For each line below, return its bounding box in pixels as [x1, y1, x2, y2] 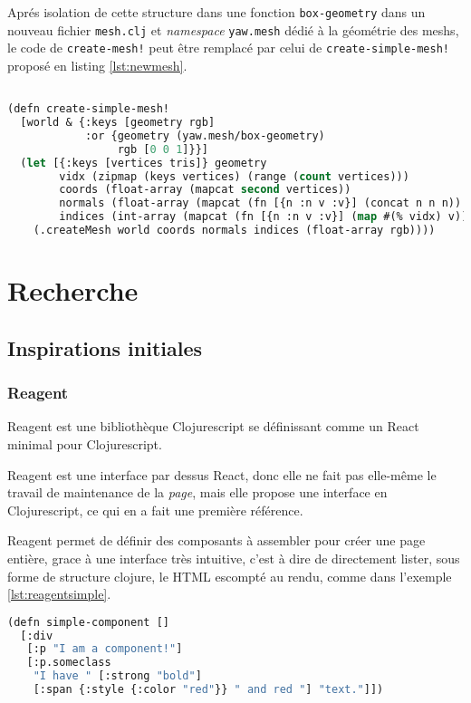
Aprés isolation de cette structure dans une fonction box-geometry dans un [7, 3, 426, 21]
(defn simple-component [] [7, 615, 169, 629]
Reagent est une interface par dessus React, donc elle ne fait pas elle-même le [7, 465, 437, 484]
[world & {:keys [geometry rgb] [20, 116, 216, 130]
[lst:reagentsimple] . [7, 584, 111, 603]
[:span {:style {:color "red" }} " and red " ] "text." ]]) [33, 683, 384, 697]
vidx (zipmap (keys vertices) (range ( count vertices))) [59, 169, 409, 183]
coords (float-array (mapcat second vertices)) [59, 183, 351, 197]
